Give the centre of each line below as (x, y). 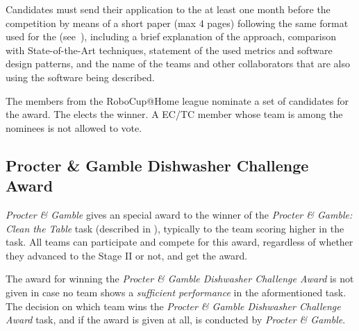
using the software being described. (80, 77)
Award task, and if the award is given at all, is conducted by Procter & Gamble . (176, 320)
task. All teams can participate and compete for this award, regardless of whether (179, 242)
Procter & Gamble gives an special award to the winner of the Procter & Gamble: (179, 214)
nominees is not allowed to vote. (74, 127)
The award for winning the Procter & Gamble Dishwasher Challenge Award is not (180, 279)
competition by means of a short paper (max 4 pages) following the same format (177, 23)
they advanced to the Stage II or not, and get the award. (127, 255)
